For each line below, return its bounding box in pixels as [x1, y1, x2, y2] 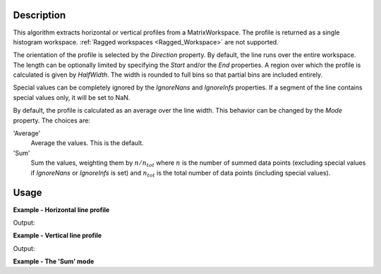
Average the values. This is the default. [30, 139, 144, 147]
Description [13, 9, 66, 21]
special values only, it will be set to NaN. [13, 93, 131, 101]
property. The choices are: [13, 116, 91, 125]
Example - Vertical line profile [13, 231, 102, 239]
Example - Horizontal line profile [13, 205, 110, 214]
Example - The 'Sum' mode [13, 257, 95, 266]
